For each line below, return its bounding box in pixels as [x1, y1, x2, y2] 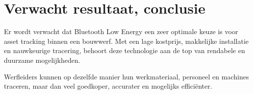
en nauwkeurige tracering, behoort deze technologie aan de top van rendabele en [4, 45, 245, 56]
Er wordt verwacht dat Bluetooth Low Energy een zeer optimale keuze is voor [4, 26, 238, 37]
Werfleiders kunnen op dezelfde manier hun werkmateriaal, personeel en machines [4, 71, 249, 81]
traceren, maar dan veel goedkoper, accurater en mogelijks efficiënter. [4, 81, 212, 91]
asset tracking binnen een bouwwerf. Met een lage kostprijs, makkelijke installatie [4, 36, 249, 46]
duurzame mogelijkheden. [4, 55, 80, 65]
